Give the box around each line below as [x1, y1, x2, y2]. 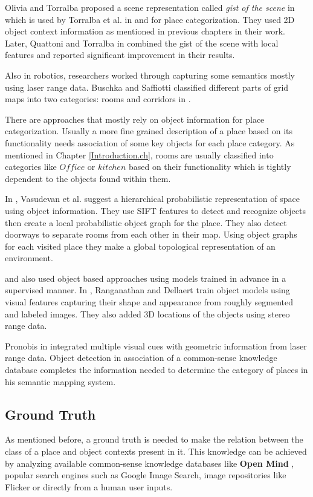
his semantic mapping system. [5, 375, 116, 388]
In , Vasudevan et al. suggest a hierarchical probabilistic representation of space [5, 192, 300, 205]
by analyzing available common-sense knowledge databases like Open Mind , [5, 456, 294, 469]
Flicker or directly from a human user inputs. [5, 480, 173, 493]
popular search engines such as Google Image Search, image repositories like [5, 469, 286, 481]
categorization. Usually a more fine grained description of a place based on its [5, 125, 293, 137]
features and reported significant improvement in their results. [5, 48, 235, 61]
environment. [5, 252, 53, 264]
